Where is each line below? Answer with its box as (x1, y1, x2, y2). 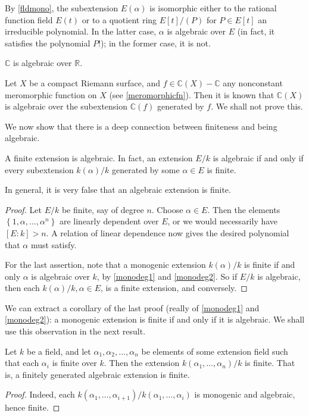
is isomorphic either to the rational (149, 2, 277, 14)
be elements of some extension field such (141, 345, 288, 357)
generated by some (112, 163, 180, 176)
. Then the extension (104, 356, 180, 369)
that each (5, 356, 39, 369)
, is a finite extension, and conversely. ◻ (101, 281, 248, 294)
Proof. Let (5, 203, 42, 215)
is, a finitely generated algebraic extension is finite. (5, 368, 190, 380)
